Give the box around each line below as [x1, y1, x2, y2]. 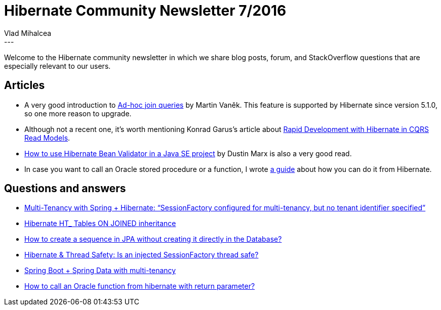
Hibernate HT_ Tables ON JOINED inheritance [24, 219, 176, 228]
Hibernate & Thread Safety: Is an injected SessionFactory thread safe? [24, 250, 259, 259]
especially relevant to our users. [4, 61, 111, 70]
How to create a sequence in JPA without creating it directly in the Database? [24, 235, 282, 244]
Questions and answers [4, 182, 126, 195]
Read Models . [24, 133, 70, 142]
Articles [4, 79, 45, 92]
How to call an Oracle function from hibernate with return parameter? [24, 282, 255, 291]
